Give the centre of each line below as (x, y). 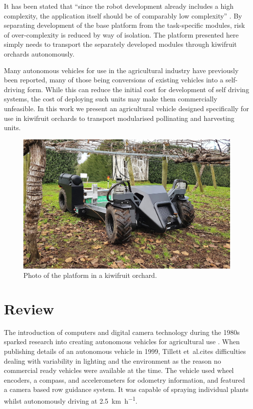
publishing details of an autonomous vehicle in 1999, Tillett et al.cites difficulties (125, 351)
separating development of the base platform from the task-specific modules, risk (125, 25)
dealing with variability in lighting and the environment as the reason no (113, 360)
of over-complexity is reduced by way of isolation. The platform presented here (121, 34)
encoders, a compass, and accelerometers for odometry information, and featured (125, 380)
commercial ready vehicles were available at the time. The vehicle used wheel (119, 370)
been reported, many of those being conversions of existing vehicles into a (114, 80)
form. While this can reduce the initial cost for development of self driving (138, 89)
